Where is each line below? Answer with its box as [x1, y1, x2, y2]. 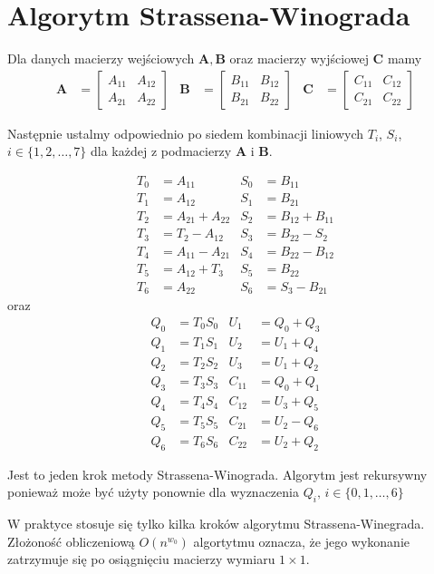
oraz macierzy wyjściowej [229, 49, 369, 68]
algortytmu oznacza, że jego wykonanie [193, 531, 410, 550]
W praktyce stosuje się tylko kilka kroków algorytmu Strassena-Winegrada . [7, 514, 425, 533]
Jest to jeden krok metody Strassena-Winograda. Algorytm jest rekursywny [7, 464, 428, 483]
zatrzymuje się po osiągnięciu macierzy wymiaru [7, 550, 275, 569]
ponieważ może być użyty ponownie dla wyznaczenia [7, 482, 299, 501]
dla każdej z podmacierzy [91, 141, 232, 161]
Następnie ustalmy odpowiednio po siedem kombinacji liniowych [7, 123, 364, 142]
